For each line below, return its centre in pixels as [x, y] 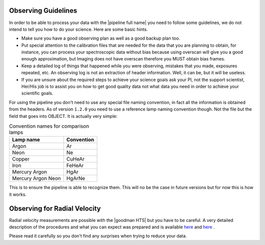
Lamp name [26, 140]
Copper [21, 159]
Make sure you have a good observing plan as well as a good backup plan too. [101, 38]
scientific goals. [37, 93]
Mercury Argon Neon [37, 178]
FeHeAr [75, 165]
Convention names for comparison [49, 126]
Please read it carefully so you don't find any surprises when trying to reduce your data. [98, 236]
